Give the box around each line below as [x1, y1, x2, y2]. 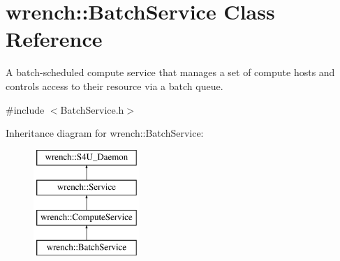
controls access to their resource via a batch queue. [6, 78, 223, 93]
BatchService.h [60, 102, 124, 117]
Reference [6, 24, 103, 53]
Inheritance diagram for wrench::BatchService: [6, 126, 204, 140]
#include [6, 102, 45, 117]
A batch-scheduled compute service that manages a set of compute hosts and [6, 65, 335, 80]
